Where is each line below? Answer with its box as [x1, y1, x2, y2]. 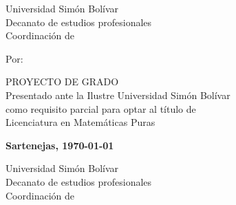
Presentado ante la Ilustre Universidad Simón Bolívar [6, 87, 230, 102]
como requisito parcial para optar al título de [6, 101, 196, 116]
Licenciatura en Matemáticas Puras [6, 115, 155, 129]
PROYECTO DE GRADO [6, 74, 119, 89]
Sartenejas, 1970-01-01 [6, 138, 114, 152]
